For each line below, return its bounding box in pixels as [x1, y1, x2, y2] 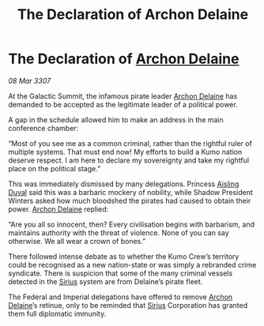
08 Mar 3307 [8, 76, 51, 85]
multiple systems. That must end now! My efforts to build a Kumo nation [8, 147, 243, 156]
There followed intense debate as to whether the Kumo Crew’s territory [8, 251, 239, 261]
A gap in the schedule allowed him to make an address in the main [8, 114, 224, 124]
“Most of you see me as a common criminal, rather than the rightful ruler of [8, 138, 253, 148]
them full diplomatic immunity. [8, 309, 107, 318]
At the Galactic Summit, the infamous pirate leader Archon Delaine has [8, 91, 238, 100]
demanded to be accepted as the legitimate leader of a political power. [8, 99, 239, 109]
